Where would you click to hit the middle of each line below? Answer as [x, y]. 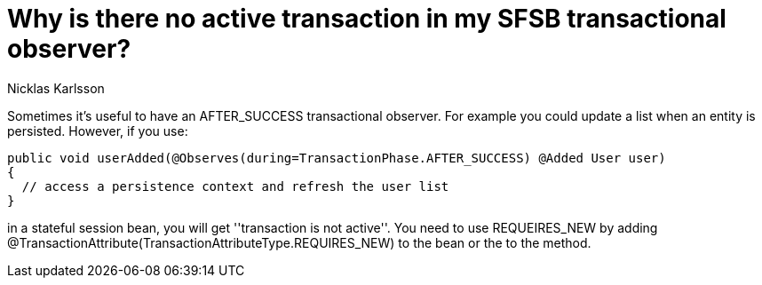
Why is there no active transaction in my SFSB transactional [367, 19]
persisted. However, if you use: [98, 131]
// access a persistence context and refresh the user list [235, 186]
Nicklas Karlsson [56, 88]
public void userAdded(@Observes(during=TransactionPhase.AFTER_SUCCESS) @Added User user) [337, 158]
